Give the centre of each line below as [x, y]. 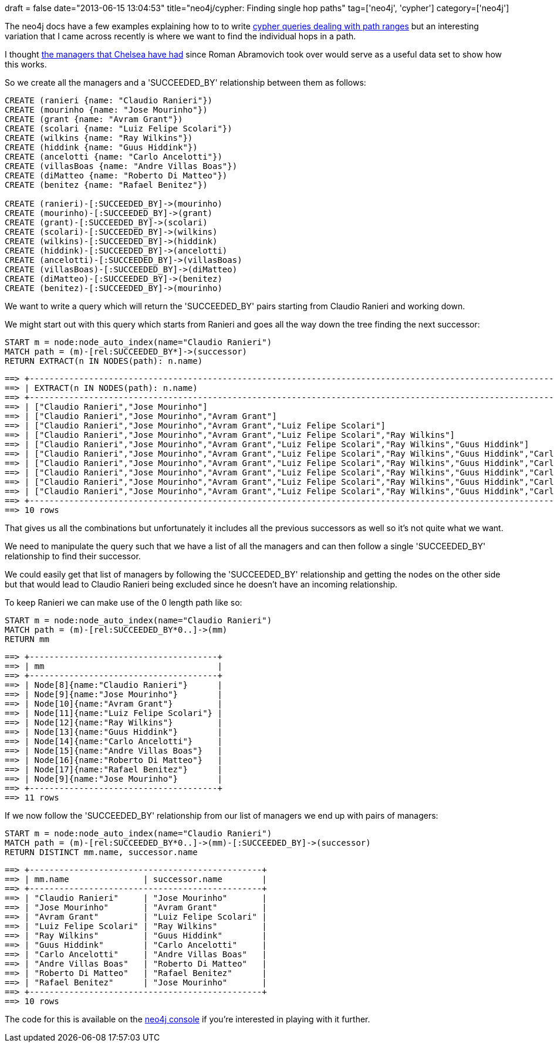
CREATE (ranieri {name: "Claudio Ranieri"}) [109, 100]
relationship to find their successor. [73, 556]
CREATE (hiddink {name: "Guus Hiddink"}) [101, 147]
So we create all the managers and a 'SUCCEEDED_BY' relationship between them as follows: [185, 82]
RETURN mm [27, 639]
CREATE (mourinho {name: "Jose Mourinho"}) [106, 110]
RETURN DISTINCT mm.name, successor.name [101, 852]
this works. [26, 64]
